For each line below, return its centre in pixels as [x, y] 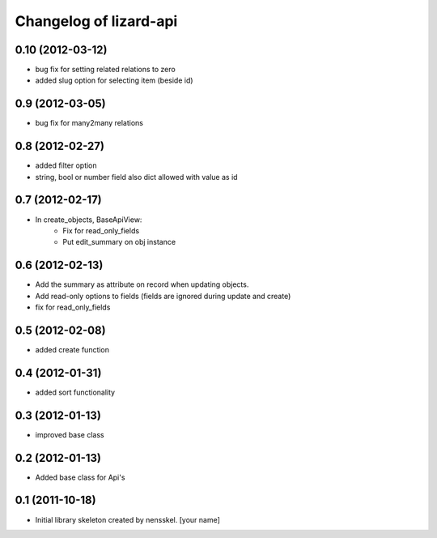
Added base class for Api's [80, 477]
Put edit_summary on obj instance [119, 242]
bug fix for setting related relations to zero [105, 70]
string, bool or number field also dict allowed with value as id [136, 177]
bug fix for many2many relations [89, 123]
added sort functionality [75, 392]
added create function [72, 349]
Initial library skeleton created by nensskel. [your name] [127, 519]
